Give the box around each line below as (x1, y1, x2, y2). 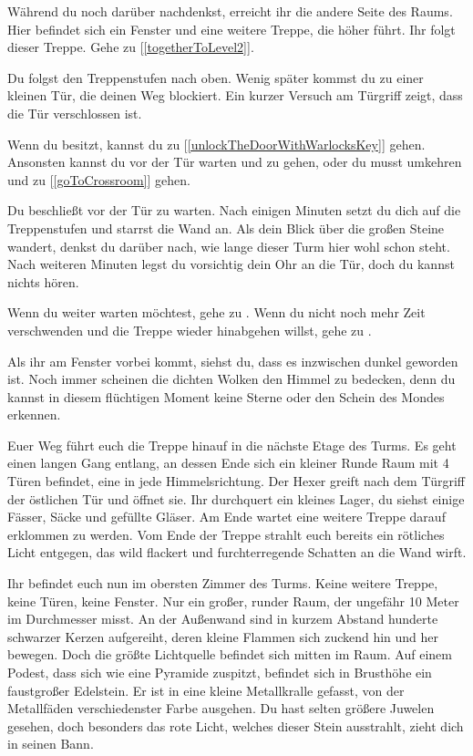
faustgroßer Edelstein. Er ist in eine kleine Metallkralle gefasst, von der (7, 680, 405, 699)
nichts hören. (7, 272, 79, 291)
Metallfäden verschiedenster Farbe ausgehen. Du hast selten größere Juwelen (7, 699, 435, 718)
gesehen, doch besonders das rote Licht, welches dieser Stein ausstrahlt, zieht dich (7, 716, 464, 735)
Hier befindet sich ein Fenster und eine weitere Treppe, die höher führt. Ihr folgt (7, 19, 456, 38)
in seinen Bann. (7, 734, 94, 753)
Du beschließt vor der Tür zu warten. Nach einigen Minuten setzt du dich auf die (7, 201, 461, 220)
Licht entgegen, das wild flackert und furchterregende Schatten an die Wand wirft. (7, 543, 467, 562)
